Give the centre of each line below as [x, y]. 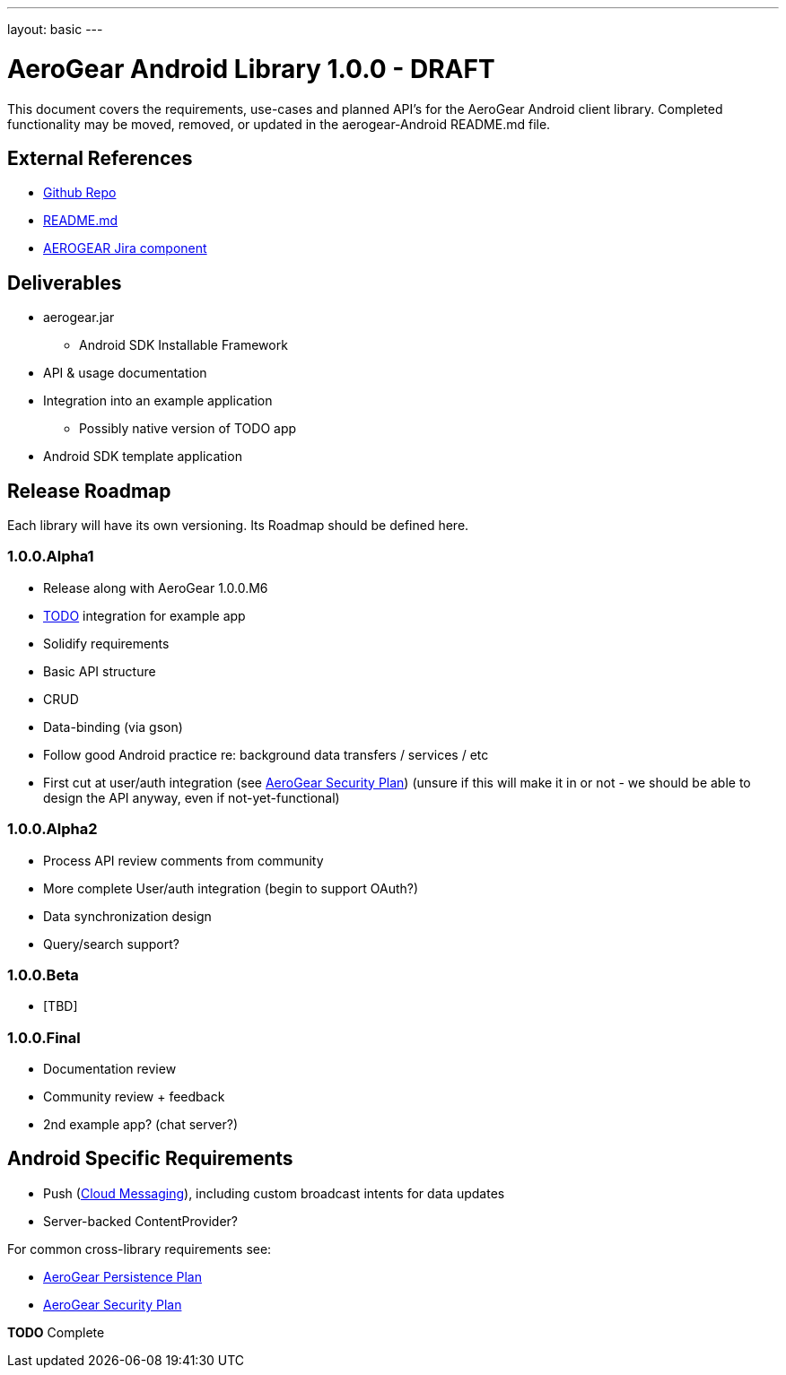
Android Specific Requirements [150, 1159]
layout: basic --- [55, 29]
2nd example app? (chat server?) [141, 1125]
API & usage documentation [125, 373]
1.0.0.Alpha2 [52, 829]
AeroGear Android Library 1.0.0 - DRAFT [251, 69]
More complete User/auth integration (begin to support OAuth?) [231, 888]
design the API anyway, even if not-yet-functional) [192, 797]
